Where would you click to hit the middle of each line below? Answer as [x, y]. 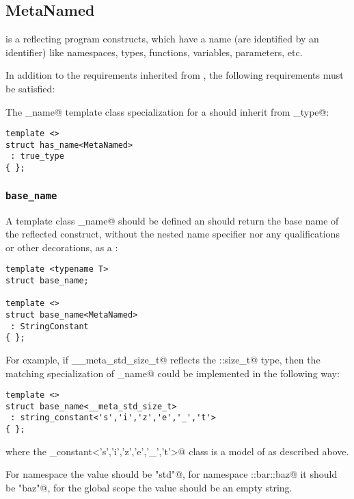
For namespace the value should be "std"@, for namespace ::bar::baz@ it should [172, 474]
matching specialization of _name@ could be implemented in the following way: [173, 373]
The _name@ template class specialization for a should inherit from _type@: [167, 111]
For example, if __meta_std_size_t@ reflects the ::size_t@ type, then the [163, 359]
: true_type [37, 156]
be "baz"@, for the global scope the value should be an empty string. [149, 487]
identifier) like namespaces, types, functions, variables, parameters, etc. [154, 52]
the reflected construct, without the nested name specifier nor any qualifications [173, 234]
